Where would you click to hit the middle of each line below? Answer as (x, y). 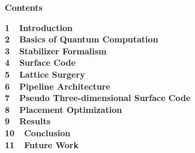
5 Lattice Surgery (45, 74)
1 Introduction (39, 27)
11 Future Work (42, 144)
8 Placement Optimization (64, 109)
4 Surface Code (40, 62)
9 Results (28, 121)
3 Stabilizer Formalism (56, 51)
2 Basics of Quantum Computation (82, 39)
